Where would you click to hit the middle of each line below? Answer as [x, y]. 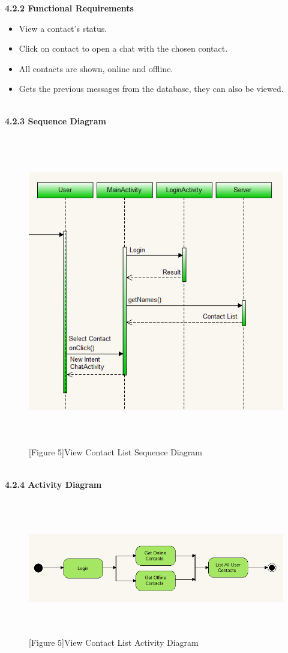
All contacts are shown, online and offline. [96, 68]
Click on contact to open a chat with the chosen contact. [123, 48]
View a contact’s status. [63, 28]
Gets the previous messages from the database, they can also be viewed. [151, 89]
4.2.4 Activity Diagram [53, 484]
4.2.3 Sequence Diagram [55, 120]
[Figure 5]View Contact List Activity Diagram [114, 642]
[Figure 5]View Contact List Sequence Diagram [115, 452]
